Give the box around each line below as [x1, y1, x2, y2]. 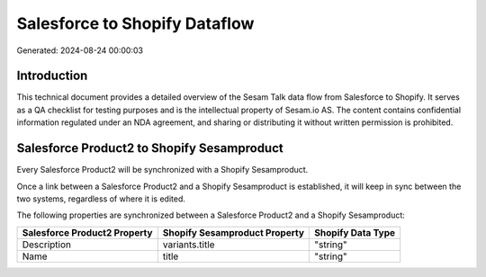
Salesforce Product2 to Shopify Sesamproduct [16, 140, 283, 156]
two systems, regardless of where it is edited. [16, 193, 186, 204]
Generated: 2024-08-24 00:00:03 [16, 45, 144, 56]
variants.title [162, 238, 215, 251]
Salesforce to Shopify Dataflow [16, 13, 255, 33]
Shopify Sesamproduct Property [162, 226, 305, 238]
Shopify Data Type [314, 226, 396, 238]
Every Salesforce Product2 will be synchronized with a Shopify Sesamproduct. [16, 165, 309, 175]
